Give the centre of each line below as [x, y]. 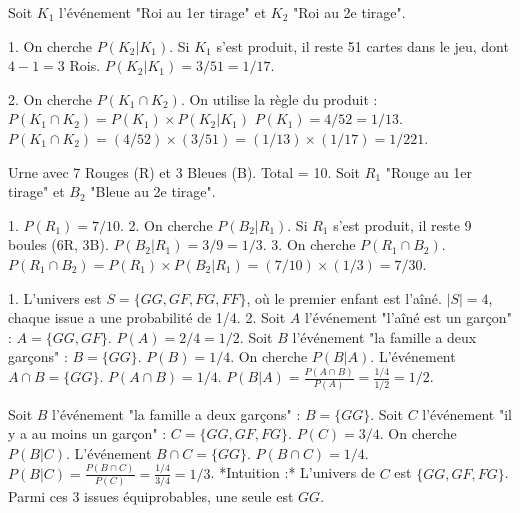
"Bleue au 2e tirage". [153, 191]
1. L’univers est [55, 297]
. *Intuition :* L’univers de [293, 472]
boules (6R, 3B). [58, 244]
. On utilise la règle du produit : [279, 98]
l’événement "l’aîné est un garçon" [408, 317]
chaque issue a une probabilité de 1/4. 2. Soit [147, 317]
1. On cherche [50, 45]
